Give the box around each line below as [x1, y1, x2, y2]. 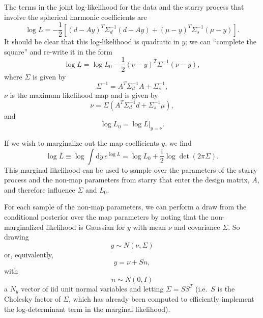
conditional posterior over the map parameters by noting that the [4, 211, 209, 222]
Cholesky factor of [4, 294, 61, 304]
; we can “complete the [185, 36, 257, 47]
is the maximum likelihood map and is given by [10, 90, 158, 100]
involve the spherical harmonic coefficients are [4, 11, 147, 22]
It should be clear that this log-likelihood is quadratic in [4, 36, 180, 47]
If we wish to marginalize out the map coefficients [4, 138, 159, 148]
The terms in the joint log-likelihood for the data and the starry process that [4, 2, 244, 12]
